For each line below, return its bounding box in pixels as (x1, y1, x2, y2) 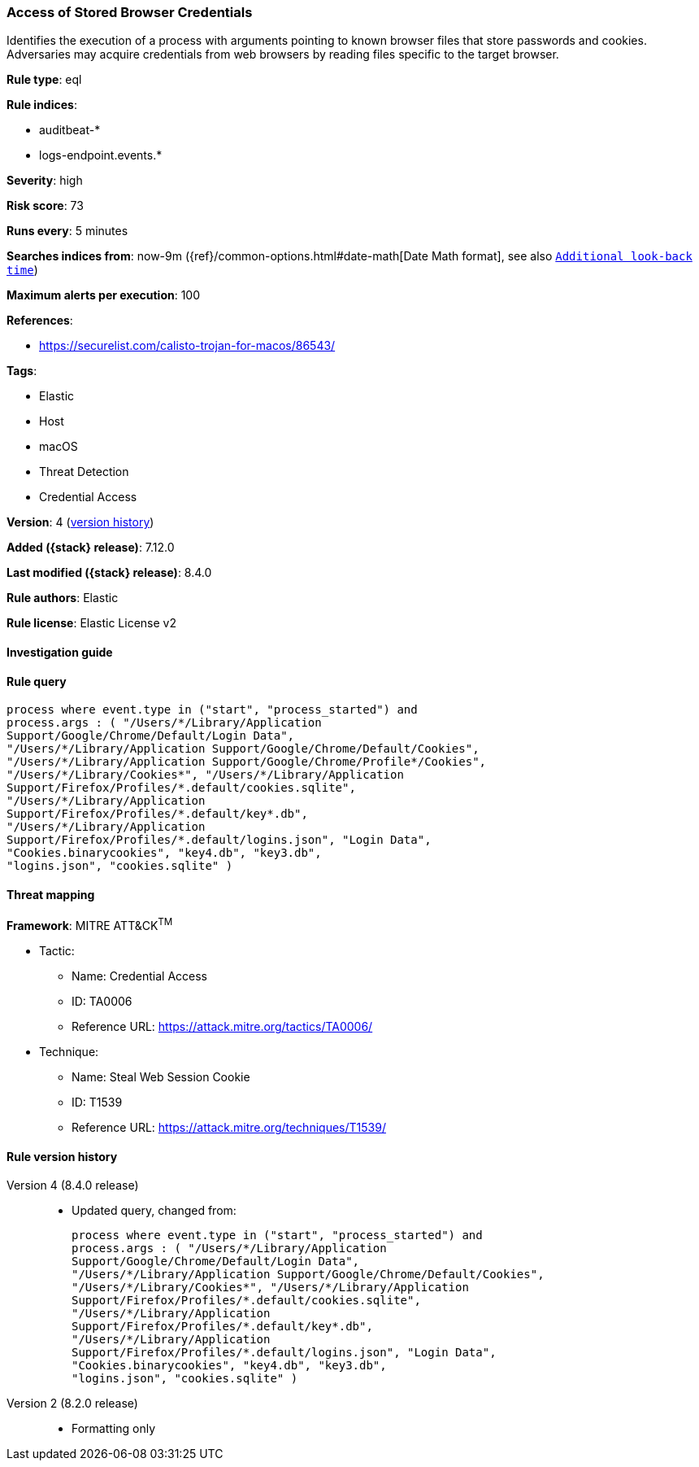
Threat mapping (7, 887, 95, 902)
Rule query (7, 674, 67, 688)
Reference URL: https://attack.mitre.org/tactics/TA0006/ (72, 1019, 373, 1034)
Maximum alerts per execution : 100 (7, 288, 201, 303)
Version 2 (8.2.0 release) (7, 1396, 138, 1411)
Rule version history (7, 1149, 118, 1164)
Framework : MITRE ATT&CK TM (7, 916, 173, 933)
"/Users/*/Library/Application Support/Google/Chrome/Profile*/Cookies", (7, 755, 487, 769)
